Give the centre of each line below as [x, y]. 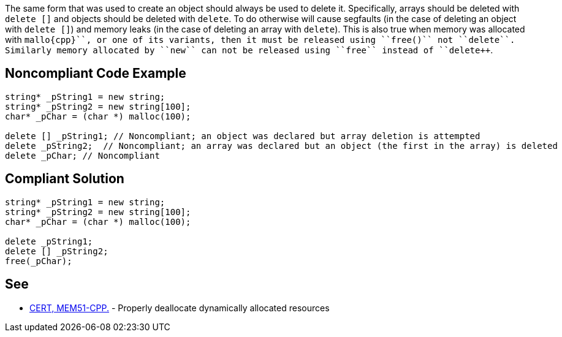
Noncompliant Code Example [96, 74]
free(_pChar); [39, 261]
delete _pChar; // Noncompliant [82, 155]
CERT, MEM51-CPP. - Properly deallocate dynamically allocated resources [180, 308]
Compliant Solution [65, 179]
